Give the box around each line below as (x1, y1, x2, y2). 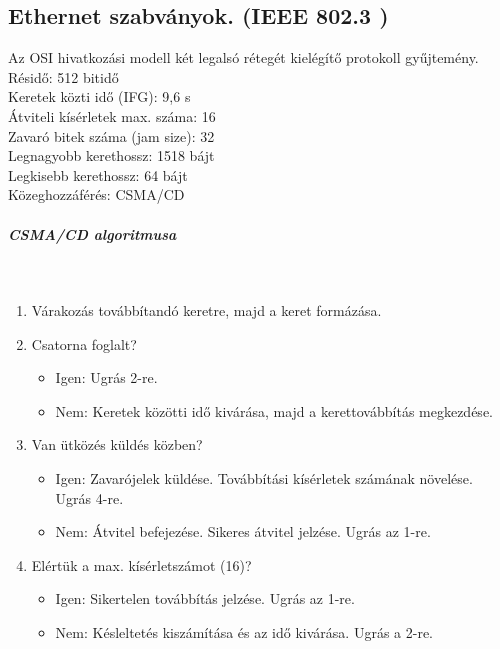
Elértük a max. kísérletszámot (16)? (31, 554, 252, 575)
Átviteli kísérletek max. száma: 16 (8, 105, 216, 126)
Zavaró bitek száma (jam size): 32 (8, 125, 215, 146)
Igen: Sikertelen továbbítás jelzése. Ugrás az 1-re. (55, 588, 355, 609)
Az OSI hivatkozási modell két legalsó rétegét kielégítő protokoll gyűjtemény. (8, 47, 479, 68)
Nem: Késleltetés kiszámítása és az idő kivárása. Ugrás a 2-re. (55, 622, 433, 643)
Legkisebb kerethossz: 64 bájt (8, 164, 188, 185)
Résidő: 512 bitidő (8, 66, 119, 87)
